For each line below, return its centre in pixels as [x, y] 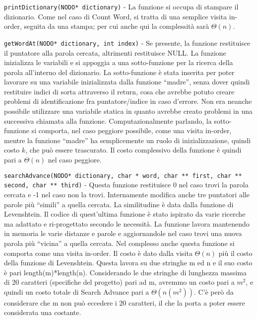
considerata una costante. [43, 312]
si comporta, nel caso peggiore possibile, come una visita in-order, [131, 130]
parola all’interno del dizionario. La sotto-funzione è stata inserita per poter [119, 72]
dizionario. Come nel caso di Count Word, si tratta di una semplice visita [116, 16]
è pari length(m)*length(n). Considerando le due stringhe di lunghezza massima [125, 272]
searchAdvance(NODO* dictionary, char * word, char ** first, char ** [123, 176]
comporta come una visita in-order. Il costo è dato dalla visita [98, 253]
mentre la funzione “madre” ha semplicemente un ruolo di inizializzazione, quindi [128, 140]
